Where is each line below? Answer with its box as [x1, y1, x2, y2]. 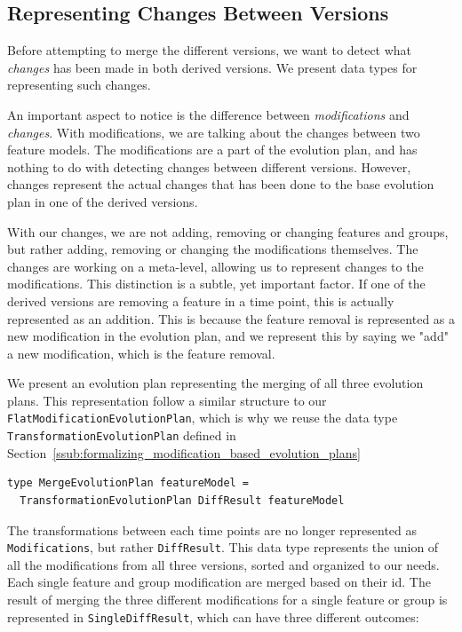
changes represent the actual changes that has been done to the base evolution [7, 175, 434, 194]
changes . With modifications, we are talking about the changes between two [7, 122, 420, 141]
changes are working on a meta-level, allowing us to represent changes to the [7, 257, 424, 275]
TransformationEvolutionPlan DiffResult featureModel [20, 494, 345, 507]
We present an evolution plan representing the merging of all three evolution [7, 374, 424, 392]
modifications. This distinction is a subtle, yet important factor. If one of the [7, 274, 426, 293]
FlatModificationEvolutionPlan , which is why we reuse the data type [7, 408, 398, 427]
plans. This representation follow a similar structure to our [7, 391, 327, 409]
